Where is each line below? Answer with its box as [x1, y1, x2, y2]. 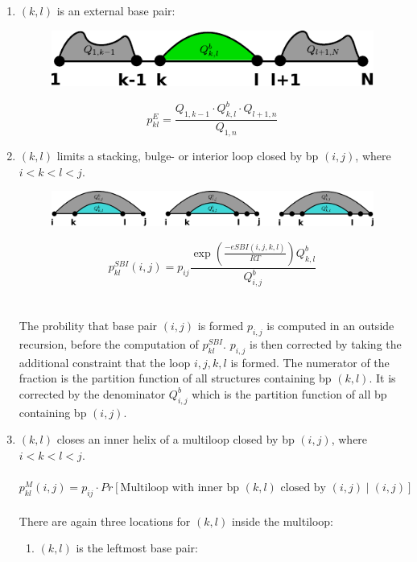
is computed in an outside [266, 317, 394, 334]
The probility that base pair [19, 317, 158, 334]
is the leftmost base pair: [76, 539, 198, 556]
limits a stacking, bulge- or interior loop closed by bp [56, 147, 319, 163]
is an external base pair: [56, 2, 175, 19]
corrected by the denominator [19, 385, 166, 402]
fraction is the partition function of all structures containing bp [19, 370, 332, 386]
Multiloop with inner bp [120, 482, 240, 494]
